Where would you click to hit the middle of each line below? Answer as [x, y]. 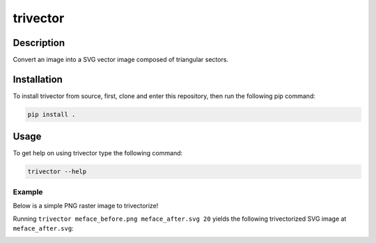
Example [28, 191]
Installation [38, 79]
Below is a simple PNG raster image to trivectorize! [86, 206]
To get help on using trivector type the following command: [98, 153]
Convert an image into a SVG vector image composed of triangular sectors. [121, 60]
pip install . [52, 114]
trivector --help [57, 172]
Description [39, 43]
